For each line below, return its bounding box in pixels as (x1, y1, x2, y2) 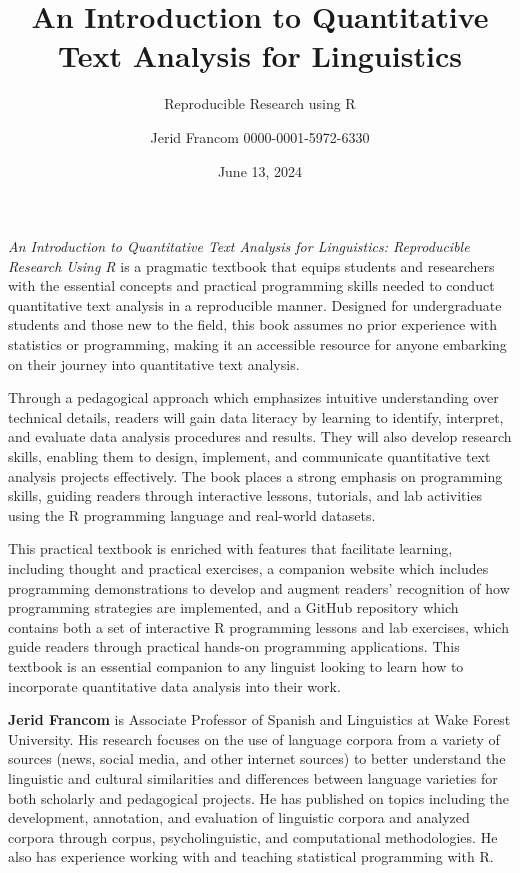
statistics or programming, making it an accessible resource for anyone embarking (8, 334, 507, 355)
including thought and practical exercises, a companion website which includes (8, 558, 489, 578)
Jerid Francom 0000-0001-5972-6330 (150, 126, 370, 147)
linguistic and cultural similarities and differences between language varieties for (8, 767, 498, 788)
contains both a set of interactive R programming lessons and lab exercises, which (8, 616, 509, 637)
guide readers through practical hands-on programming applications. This (8, 636, 460, 657)
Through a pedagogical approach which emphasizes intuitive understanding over (8, 387, 499, 408)
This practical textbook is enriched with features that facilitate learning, (8, 538, 453, 559)
